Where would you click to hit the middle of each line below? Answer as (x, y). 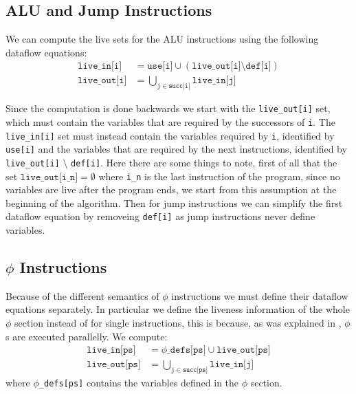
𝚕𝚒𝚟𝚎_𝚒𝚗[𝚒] (100, 66)
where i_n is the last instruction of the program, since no (219, 176)
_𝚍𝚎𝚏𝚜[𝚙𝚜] (187, 350)
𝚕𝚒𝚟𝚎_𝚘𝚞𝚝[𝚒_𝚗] (49, 177)
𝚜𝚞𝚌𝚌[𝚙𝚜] (195, 370)
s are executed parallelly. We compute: (87, 336)
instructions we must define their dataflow (260, 295)
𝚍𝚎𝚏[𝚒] (258, 66)
